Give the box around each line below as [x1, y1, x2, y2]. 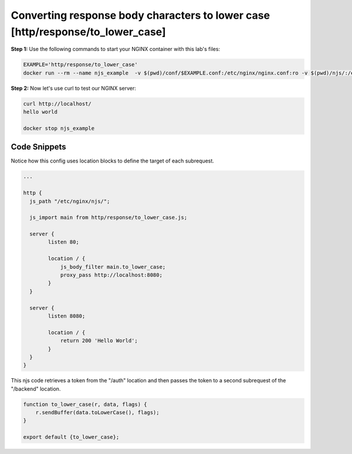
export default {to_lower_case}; [23, 434, 120, 441]
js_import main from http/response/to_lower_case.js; [29, 214, 188, 221]
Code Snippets [11, 142, 66, 152]
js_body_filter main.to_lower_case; [60, 263, 166, 270]
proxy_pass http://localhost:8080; [60, 272, 163, 279]
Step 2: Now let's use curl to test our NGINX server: [11, 84, 136, 92]
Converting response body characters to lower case [11, 9, 270, 22]
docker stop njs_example [23, 125, 95, 131]
